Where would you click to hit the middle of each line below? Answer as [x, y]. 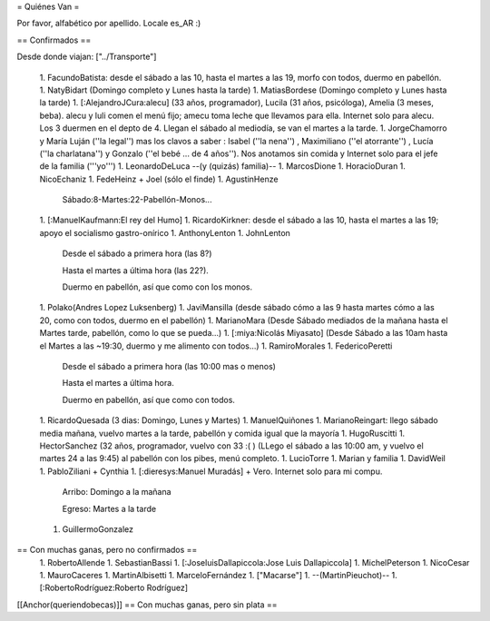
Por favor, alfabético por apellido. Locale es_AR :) [109, 24]
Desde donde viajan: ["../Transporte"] [87, 57]
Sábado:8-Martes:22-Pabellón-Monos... [137, 200]
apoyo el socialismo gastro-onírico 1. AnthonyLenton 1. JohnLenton [165, 232]
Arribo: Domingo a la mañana [117, 492]
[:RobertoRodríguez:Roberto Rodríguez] [113, 588]
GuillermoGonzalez [98, 529]
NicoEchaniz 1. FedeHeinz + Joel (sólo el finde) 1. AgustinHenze [159, 179]
